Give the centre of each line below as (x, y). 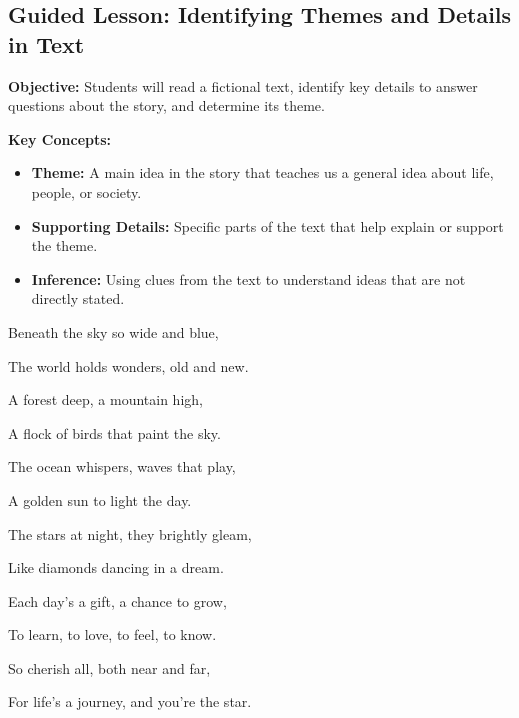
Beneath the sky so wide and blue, (113, 331)
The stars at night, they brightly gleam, (130, 533)
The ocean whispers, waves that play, (122, 466)
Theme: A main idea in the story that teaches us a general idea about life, (262, 172)
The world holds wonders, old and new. (128, 365)
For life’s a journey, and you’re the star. (130, 701)
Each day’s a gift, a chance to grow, (117, 600)
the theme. (64, 245)
